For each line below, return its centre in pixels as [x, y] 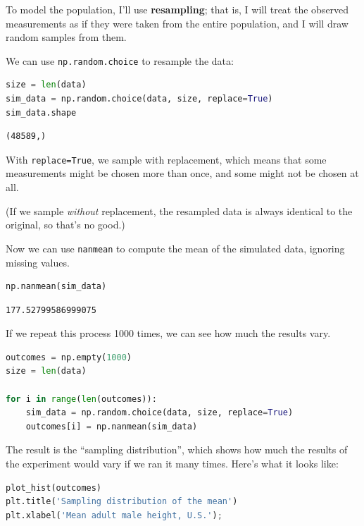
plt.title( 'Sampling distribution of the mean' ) [122, 502]
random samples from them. [66, 37]
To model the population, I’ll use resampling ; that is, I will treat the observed [177, 9]
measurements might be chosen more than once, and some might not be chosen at [182, 173]
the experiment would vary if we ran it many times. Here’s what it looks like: [172, 464]
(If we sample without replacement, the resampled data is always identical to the [179, 210]
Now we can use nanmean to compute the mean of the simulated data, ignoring [175, 248]
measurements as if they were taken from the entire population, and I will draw [177, 23]
